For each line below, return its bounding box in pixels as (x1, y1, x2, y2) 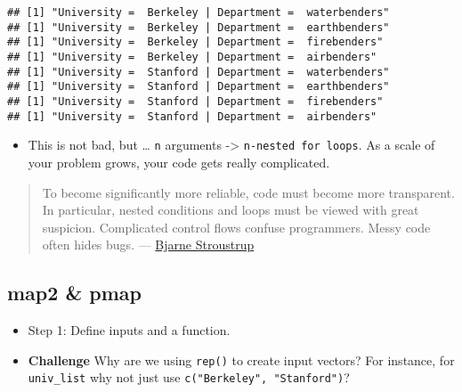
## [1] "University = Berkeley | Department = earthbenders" (7, 20, 390, 34)
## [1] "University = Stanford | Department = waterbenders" (7, 65, 390, 78)
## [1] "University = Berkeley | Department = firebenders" (7, 36, 384, 49)
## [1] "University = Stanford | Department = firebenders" (7, 94, 384, 108)
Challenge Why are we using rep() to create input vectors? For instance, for (28, 350, 455, 369)
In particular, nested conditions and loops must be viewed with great (42, 200, 419, 219)
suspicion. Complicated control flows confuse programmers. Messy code (42, 217, 431, 236)
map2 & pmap (7, 279, 142, 306)
